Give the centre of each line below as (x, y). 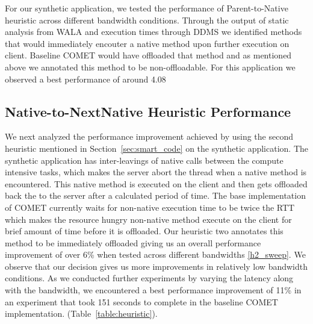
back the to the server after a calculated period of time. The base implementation (155, 195)
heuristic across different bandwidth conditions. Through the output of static (147, 20)
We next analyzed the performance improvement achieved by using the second (149, 136)
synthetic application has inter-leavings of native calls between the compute (144, 160)
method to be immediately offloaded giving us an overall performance (133, 242)
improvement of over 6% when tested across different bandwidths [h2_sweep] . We (155, 254)
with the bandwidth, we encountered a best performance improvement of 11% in (153, 290)
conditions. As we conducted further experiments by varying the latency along (149, 278)
